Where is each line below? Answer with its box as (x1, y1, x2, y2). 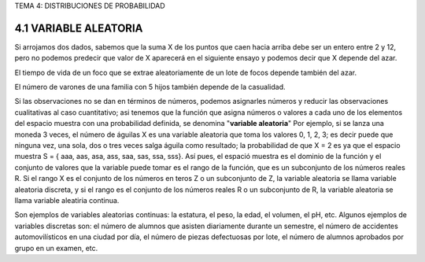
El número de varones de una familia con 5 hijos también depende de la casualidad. (14, 83, 286, 92)
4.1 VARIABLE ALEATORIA (14, 21, 143, 35)
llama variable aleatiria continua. (14, 195, 120, 205)
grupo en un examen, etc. (14, 243, 98, 253)
